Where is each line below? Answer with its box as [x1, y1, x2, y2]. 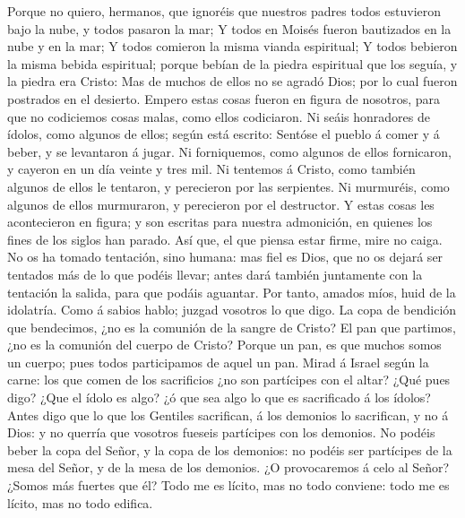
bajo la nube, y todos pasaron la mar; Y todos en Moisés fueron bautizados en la [7, 19, 452, 38]
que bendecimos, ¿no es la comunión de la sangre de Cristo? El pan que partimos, [7, 317, 456, 336]
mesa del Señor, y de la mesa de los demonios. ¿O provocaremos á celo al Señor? [7, 458, 450, 477]
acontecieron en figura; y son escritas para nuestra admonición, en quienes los [7, 212, 433, 231]
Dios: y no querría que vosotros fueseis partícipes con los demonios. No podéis [7, 423, 435, 442]
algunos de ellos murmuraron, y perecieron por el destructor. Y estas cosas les [7, 194, 435, 213]
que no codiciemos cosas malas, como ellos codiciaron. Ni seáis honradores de [7, 107, 430, 125]
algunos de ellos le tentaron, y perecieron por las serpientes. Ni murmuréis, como [7, 177, 450, 195]
